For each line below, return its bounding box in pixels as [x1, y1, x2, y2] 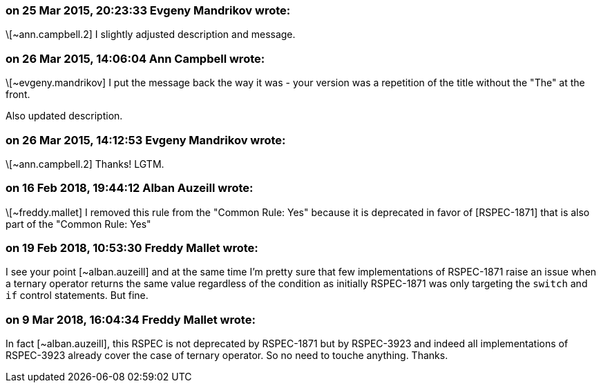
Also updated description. [6, 110, 123, 122]
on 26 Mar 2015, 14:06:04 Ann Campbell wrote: [6, 51, 265, 66]
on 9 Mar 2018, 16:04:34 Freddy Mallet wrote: [6, 312, 256, 327]
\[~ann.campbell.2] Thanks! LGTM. [6, 157, 164, 170]
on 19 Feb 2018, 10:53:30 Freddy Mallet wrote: [6, 241, 258, 255]
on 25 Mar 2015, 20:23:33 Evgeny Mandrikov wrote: [6, 3, 291, 17]
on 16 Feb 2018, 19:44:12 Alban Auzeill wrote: [6, 181, 254, 195]
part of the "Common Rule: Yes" [6, 217, 151, 230]
